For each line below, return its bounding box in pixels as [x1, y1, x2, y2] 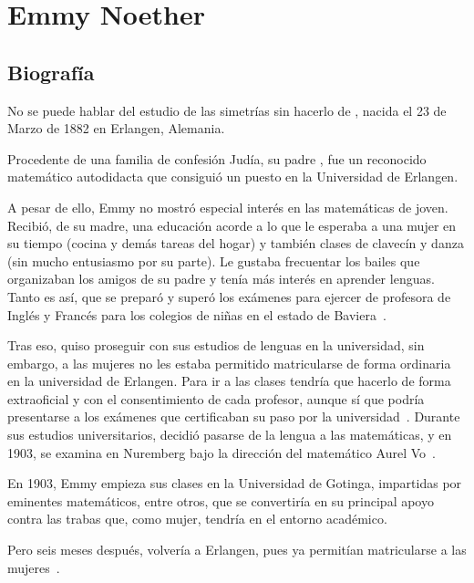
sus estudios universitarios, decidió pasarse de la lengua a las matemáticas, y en [7, 425, 452, 444]
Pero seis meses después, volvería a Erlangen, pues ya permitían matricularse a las [7, 540, 467, 559]
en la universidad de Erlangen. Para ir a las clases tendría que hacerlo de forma [7, 371, 451, 390]
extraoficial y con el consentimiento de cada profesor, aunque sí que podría [7, 389, 425, 408]
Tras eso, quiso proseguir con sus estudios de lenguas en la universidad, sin [7, 336, 425, 355]
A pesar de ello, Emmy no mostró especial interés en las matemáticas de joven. [7, 197, 448, 216]
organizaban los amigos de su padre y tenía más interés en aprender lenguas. [7, 269, 435, 288]
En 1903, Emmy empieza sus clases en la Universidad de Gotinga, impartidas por [7, 474, 462, 493]
